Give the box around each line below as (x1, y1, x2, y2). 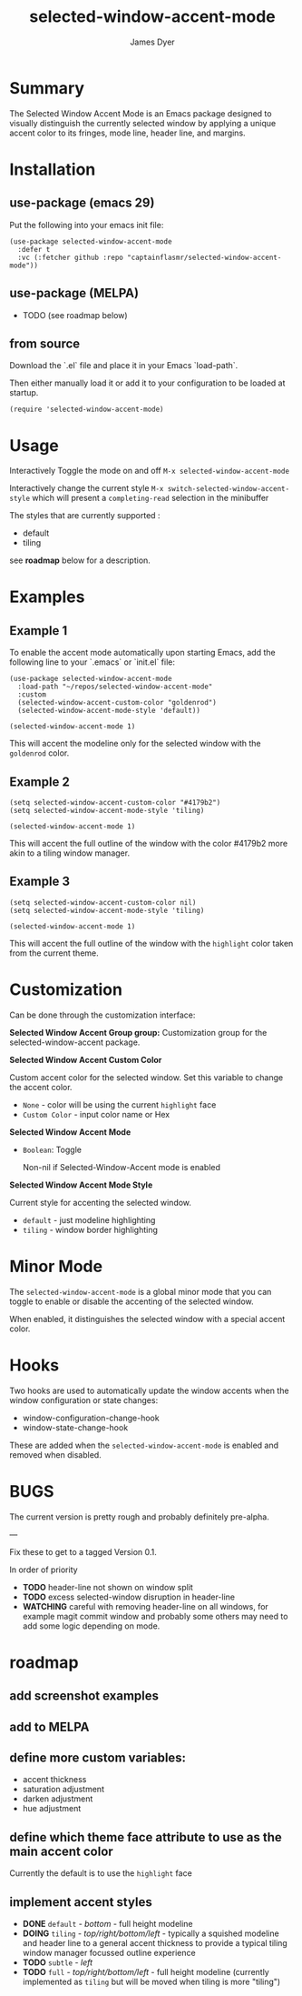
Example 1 (9, 623, 68, 638)
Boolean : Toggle (22, 1144, 82, 1155)
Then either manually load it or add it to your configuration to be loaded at (9, 377, 286, 388)
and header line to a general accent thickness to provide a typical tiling (22, 1938, 287, 1949)
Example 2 (9, 774, 70, 789)
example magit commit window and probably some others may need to (22, 1610, 288, 1621)
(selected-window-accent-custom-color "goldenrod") (17, 698, 218, 707)
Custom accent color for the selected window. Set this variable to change (9, 1071, 284, 1083)
